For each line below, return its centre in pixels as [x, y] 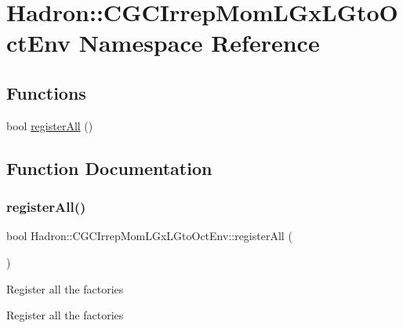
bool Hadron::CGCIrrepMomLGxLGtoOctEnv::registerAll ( [149, 236]
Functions [46, 92]
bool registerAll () [50, 125]
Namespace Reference [199, 43]
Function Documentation [109, 168]
